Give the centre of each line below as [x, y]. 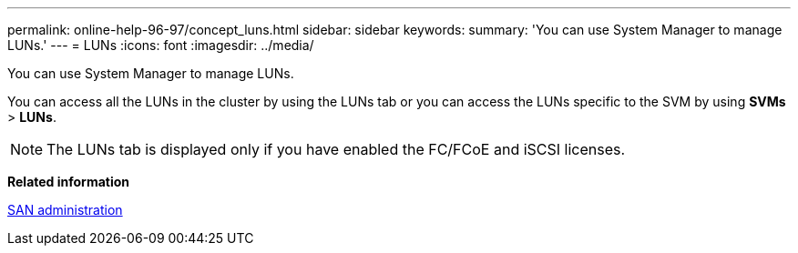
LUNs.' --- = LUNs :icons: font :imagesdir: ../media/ [161, 45]
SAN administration [65, 210]
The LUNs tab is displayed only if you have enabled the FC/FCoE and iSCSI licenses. [336, 149]
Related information [69, 182]
